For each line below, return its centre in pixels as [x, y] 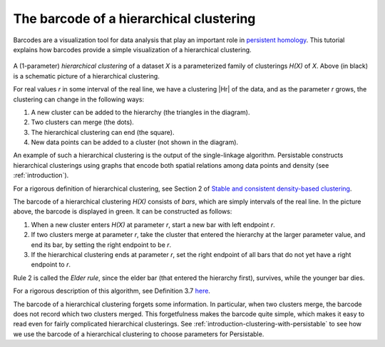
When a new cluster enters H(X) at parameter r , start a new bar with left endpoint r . [153, 224]
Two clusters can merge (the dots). [83, 122]
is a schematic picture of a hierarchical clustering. [86, 76]
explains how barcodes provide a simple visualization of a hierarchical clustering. [133, 49]
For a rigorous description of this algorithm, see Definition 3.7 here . [112, 291]
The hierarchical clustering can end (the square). [103, 132]
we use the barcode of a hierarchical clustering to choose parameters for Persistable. [139, 334]
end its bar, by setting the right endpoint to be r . [101, 245]
